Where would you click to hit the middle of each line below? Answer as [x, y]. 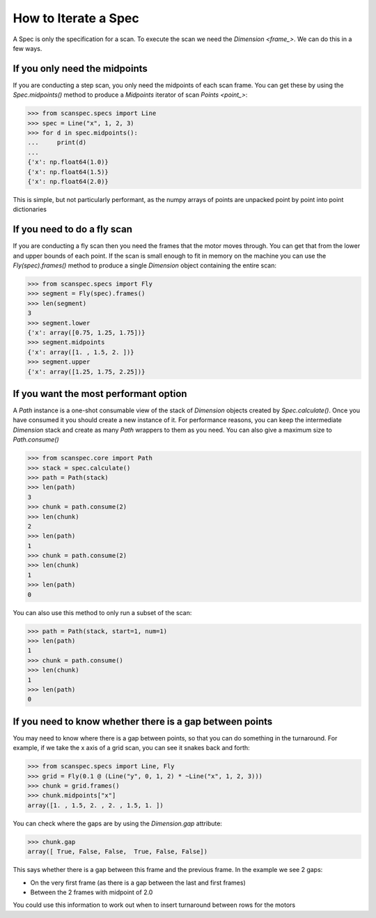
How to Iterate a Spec [76, 18]
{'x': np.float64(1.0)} [68, 162]
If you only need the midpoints [80, 69]
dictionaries [30, 210]
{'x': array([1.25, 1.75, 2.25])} [86, 372]
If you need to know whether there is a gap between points [143, 721]
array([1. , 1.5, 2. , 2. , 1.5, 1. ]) [95, 805]
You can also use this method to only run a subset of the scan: [102, 612]
